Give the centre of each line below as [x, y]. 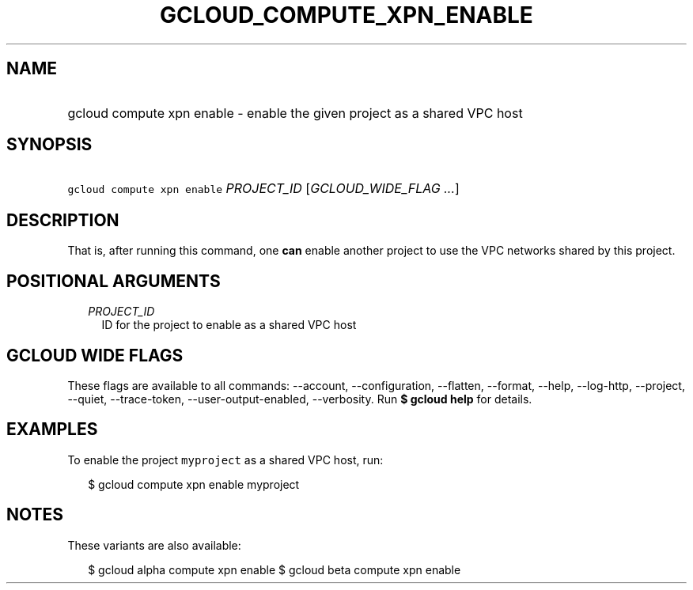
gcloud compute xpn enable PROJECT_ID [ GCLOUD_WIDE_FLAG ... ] [263, 189]
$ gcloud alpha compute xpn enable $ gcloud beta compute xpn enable [275, 569]
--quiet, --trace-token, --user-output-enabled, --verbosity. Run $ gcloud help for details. [300, 399]
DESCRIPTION [63, 220]
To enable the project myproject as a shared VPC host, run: [225, 460]
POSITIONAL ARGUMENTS [114, 281]
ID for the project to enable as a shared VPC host [229, 325]
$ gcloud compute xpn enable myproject [194, 484]
